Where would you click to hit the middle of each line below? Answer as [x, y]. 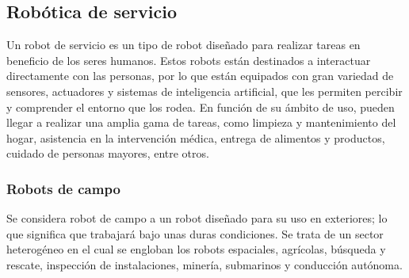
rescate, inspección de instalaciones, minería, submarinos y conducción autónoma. [204, 264]
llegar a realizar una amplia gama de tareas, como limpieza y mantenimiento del [201, 122]
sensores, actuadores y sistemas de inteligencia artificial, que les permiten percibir [204, 91]
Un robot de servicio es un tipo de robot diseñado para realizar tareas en [183, 45]
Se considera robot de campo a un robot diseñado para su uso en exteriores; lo [197, 218]
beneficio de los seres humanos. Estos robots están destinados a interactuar [189, 60]
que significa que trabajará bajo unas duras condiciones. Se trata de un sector [195, 233]
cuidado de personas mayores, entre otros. [108, 153]
